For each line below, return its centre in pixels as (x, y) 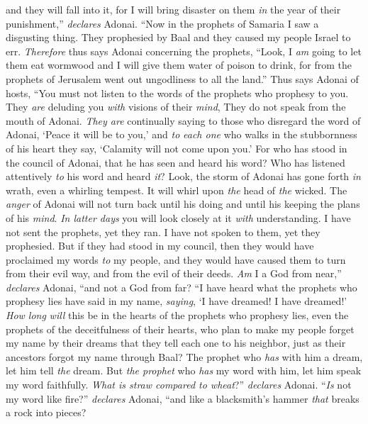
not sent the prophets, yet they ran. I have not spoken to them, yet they (163, 231)
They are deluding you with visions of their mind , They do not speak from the (176, 107)
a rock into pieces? (46, 412)
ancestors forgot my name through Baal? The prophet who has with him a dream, (184, 356)
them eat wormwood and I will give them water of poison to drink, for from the (179, 65)
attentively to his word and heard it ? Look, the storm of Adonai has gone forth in (183, 176)
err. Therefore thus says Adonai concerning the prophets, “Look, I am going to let (184, 51)
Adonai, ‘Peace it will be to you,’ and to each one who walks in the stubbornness (182, 134)
